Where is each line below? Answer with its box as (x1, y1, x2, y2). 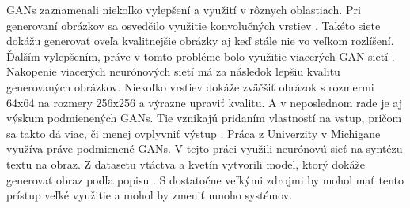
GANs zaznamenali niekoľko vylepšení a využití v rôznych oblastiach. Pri (6, 2, 361, 17)
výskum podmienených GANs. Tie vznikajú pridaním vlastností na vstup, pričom (6, 110, 402, 126)
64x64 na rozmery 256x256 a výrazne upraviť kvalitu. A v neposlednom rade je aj (6, 94, 403, 110)
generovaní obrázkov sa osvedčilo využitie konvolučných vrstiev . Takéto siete (6, 17, 381, 33)
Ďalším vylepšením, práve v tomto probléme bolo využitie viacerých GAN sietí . (6, 47, 395, 64)
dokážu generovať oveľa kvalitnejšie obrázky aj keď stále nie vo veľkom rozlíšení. (6, 32, 394, 49)
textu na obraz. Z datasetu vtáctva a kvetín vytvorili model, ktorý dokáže (6, 155, 365, 172)
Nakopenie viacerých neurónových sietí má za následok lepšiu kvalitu (6, 63, 340, 80)
